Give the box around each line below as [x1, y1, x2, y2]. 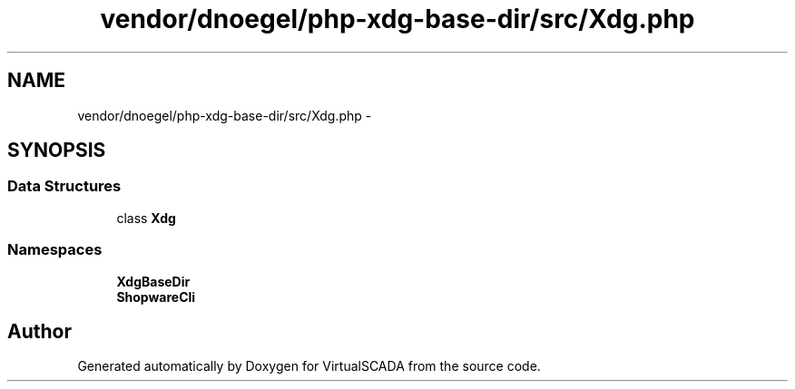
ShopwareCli [116, 288, 196, 305]
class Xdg [116, 209, 176, 226]
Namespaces [7, 240, 103, 259]
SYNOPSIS [7, 139, 106, 162]
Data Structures [7, 177, 122, 196]
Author [7, 319, 72, 343]
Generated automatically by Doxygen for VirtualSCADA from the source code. [77, 358, 541, 374]
